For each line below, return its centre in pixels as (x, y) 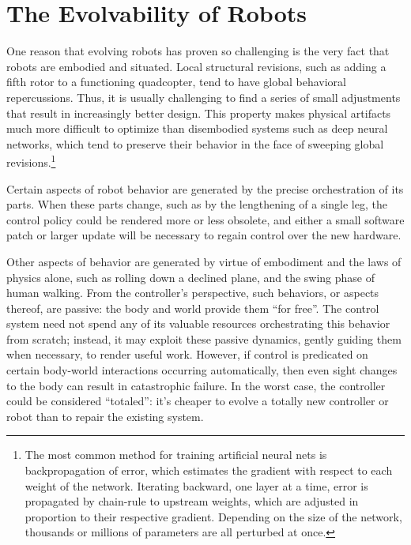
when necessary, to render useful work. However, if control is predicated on (187, 354)
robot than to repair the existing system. (105, 416)
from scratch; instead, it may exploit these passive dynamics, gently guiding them (204, 338)
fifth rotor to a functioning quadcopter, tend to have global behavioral (176, 82)
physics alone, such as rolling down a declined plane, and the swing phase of (191, 277)
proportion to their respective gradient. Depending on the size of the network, (213, 516)
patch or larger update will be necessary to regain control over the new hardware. (204, 235)
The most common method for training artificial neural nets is (176, 455)
